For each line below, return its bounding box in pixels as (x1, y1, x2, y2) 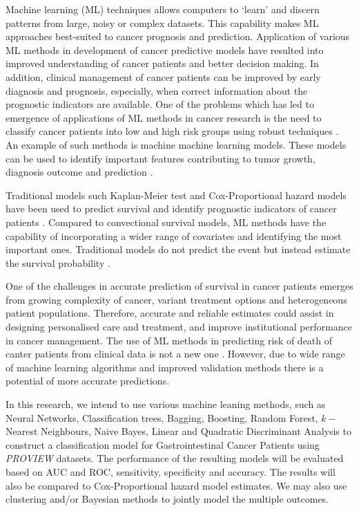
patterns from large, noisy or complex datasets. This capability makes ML (6, 15, 319, 30)
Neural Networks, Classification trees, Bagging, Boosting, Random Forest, (6, 410, 318, 425)
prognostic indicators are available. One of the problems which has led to (6, 97, 314, 111)
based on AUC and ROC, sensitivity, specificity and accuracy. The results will (6, 465, 336, 479)
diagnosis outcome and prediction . (6, 165, 153, 179)
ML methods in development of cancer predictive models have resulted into (6, 42, 324, 57)
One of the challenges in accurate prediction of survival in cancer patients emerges (6, 279, 353, 293)
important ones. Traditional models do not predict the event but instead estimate (6, 242, 351, 257)
